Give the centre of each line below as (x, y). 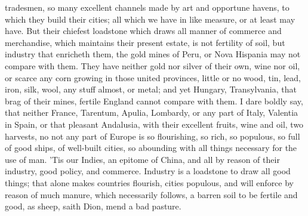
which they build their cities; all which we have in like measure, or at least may (150, 19)
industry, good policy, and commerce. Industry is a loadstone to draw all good (148, 171)
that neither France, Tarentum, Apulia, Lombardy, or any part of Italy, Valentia (152, 112)
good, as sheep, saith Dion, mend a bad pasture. (93, 206)
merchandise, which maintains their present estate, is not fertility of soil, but (145, 42)
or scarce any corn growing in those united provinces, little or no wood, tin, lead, (153, 77)
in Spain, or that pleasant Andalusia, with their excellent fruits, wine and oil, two (154, 124)
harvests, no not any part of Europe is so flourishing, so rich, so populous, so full (153, 136)
